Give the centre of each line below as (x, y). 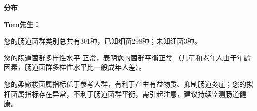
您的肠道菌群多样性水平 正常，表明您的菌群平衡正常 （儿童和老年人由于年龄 (128, 57)
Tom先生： (22, 24)
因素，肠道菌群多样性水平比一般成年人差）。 (75, 67)
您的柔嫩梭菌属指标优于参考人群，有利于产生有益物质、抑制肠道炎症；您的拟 (128, 83)
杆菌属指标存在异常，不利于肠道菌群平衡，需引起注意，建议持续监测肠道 (122, 93)
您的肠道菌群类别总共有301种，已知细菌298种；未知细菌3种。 (103, 41)
